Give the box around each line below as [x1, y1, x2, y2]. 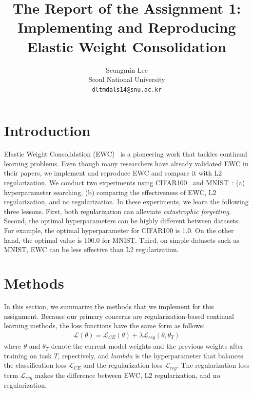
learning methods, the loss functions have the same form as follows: [4, 320, 205, 331]
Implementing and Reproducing [18, 17, 236, 37]
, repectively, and [58, 350, 109, 360]
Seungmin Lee [106, 64, 148, 75]
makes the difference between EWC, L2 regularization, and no [35, 370, 220, 380]
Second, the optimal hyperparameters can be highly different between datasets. [4, 216, 240, 226]
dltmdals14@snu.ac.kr [92, 86, 162, 93]
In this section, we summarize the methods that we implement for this [4, 301, 214, 311]
